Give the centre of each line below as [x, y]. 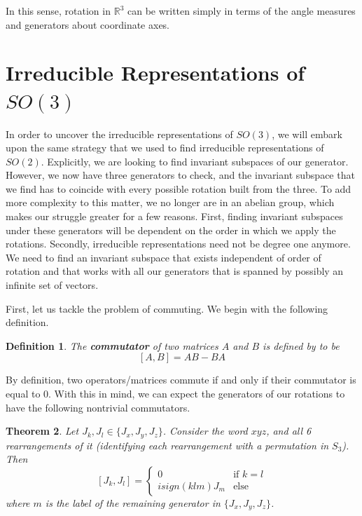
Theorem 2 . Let [42, 431]
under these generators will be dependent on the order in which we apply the [171, 230]
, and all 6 [289, 431]
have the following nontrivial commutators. [98, 407]
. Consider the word [205, 431]
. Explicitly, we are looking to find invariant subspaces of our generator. [195, 161]
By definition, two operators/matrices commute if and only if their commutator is [181, 380]
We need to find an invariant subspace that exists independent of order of [163, 257]
